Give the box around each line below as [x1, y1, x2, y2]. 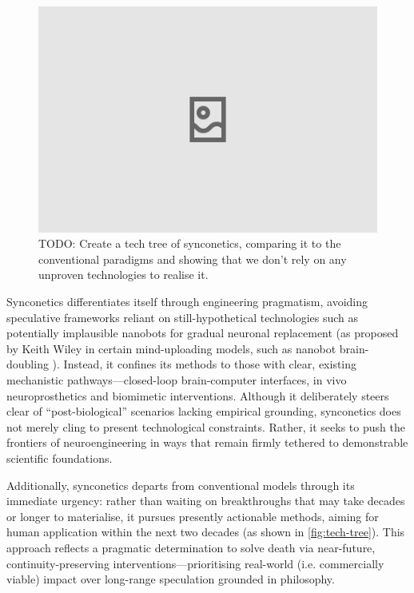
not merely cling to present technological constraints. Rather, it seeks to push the [6, 418, 405, 435]
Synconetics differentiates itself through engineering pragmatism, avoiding [6, 293, 368, 310]
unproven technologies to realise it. [38, 266, 209, 283]
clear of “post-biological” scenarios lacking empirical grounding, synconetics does [6, 403, 401, 420]
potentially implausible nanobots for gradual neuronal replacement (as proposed [6, 324, 399, 341]
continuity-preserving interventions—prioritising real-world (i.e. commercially [6, 555, 384, 571]
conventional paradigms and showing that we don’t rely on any [38, 250, 347, 267]
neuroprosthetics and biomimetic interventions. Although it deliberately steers [6, 387, 389, 404]
